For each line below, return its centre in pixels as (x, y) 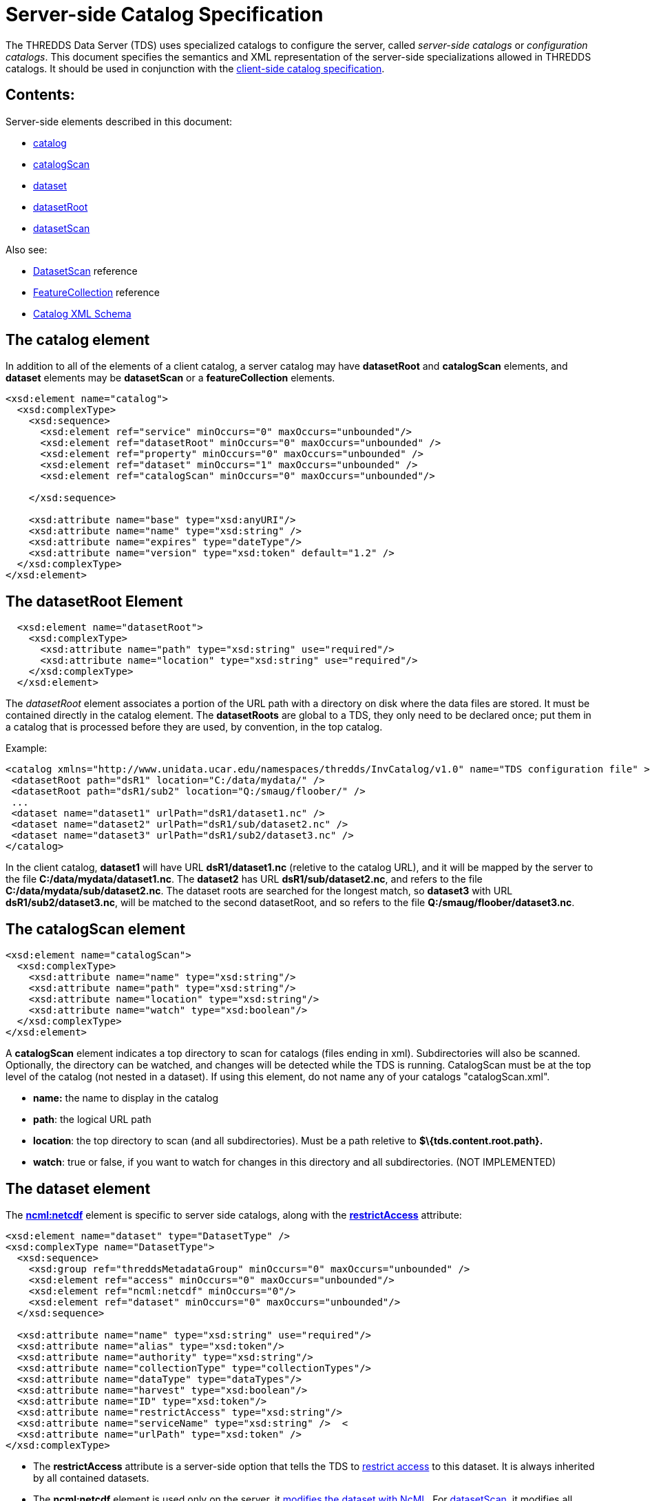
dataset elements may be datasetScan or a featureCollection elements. (170, 378)
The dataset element (78, 1188)
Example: (27, 748)
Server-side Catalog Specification (165, 14)
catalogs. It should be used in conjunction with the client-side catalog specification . (195, 68)
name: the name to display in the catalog (126, 1098)
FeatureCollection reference (96, 292)
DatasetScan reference (85, 271)
